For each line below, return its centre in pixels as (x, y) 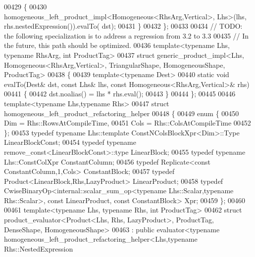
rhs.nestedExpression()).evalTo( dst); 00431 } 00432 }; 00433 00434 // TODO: (123, 26)
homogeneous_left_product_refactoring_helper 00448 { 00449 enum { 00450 (122, 113)
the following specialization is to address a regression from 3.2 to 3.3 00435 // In (127, 35)
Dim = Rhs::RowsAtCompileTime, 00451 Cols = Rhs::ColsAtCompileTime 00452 (127, 123)
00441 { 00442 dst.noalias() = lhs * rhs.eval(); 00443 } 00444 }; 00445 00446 (120, 94)
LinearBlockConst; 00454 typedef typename (70, 142)
